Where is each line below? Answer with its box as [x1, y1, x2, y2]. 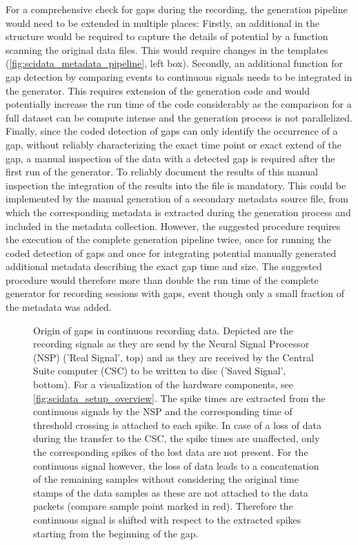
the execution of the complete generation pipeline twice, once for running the [6, 232, 331, 247]
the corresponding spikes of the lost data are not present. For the [33, 445, 308, 459]
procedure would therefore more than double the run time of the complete [6, 272, 319, 287]
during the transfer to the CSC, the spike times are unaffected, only [33, 431, 320, 446]
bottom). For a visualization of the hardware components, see [33, 377, 293, 392]
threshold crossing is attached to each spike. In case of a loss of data [33, 417, 321, 432]
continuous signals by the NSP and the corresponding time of [33, 404, 292, 419]
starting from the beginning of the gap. [33, 526, 199, 540]
